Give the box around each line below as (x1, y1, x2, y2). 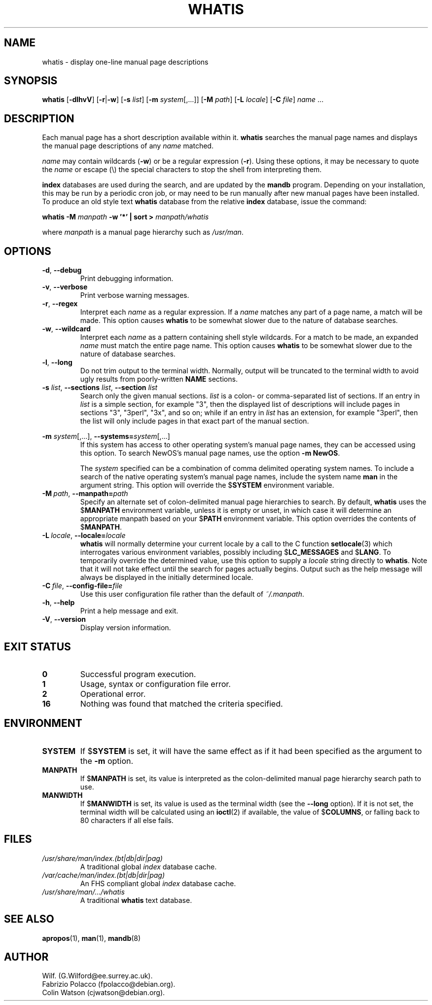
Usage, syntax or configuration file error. (80, 679, 231, 689)
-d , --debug (42, 266, 82, 275)
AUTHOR (4, 950, 49, 963)
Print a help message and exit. (80, 607, 179, 615)
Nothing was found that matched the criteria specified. (80, 698, 283, 709)
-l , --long (42, 358, 72, 367)
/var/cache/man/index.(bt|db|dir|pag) (42, 870, 165, 879)
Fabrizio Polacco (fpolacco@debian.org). (42, 980, 176, 989)
